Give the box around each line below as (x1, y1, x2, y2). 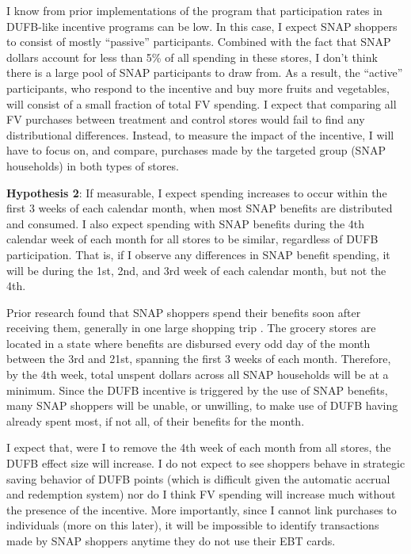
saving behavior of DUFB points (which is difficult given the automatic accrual (6, 470, 390, 487)
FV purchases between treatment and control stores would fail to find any (6, 111, 365, 128)
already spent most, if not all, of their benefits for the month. (6, 412, 305, 429)
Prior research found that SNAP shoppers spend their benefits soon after (6, 304, 361, 320)
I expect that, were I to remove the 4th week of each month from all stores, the (6, 439, 391, 456)
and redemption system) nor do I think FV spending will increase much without (6, 486, 396, 502)
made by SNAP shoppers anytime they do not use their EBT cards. (6, 533, 336, 548)
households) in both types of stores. (6, 157, 179, 174)
